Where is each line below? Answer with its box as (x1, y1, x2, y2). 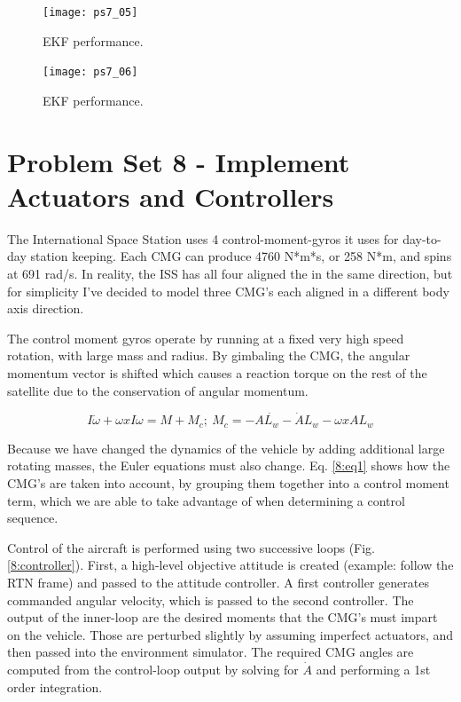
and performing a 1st (316, 659, 431, 678)
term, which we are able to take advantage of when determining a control (7, 491, 405, 509)
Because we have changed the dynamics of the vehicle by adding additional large (7, 438, 445, 457)
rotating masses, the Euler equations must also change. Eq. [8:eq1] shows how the (7, 456, 450, 475)
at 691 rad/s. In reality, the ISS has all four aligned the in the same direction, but (7, 264, 453, 282)
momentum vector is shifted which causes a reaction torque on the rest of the (7, 363, 427, 382)
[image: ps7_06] (43, 66, 138, 79)
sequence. (7, 509, 59, 527)
